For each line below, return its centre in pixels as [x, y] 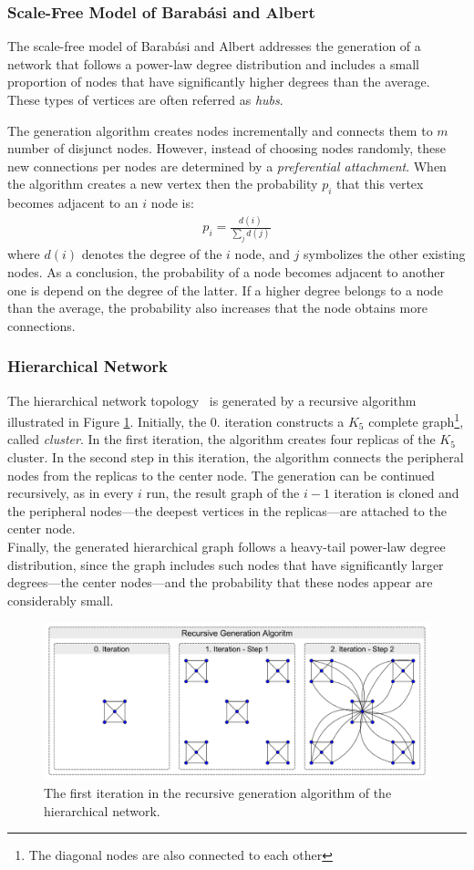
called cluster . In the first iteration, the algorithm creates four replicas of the [222, 439]
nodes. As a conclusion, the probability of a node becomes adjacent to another [226, 271]
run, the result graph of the [223, 493]
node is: [172, 203]
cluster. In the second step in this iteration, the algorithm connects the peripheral [236, 456]
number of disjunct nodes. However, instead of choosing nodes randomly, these [227, 148]
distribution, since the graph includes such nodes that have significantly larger [226, 564]
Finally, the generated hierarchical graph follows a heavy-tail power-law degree [227, 546]
